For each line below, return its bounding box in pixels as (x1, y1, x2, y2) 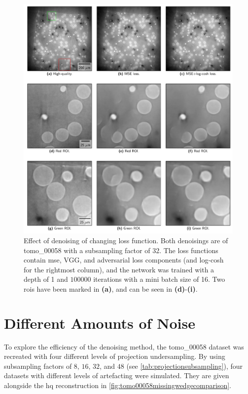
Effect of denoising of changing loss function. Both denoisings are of (24, 235, 228, 245)
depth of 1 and (24, 274, 68, 284)
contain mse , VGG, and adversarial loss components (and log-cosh (24, 255, 224, 265)
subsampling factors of (4, 360, 72, 371)
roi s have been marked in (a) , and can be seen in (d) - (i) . (24, 283, 198, 294)
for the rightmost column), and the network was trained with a (24, 264, 214, 274)
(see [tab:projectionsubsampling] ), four (126, 360, 243, 371)
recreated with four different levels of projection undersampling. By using (4, 351, 225, 361)
